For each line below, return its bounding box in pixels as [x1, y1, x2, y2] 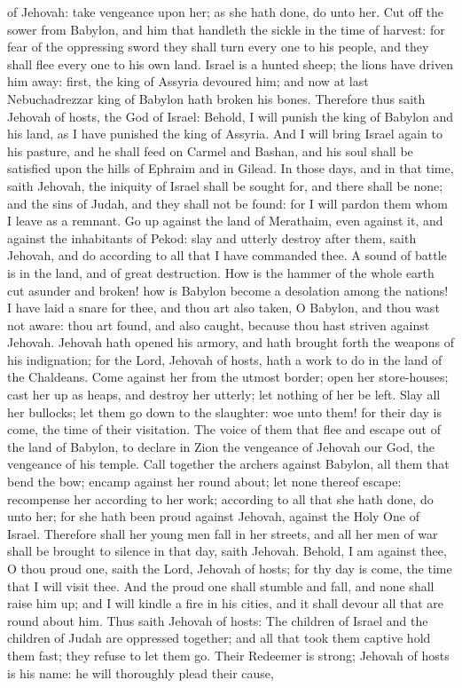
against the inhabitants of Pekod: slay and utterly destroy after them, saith [7, 228, 417, 247]
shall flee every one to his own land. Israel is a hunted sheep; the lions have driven [7, 54, 453, 73]
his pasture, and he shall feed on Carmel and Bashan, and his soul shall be [7, 141, 413, 160]
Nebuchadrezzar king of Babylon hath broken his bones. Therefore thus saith [7, 89, 426, 107]
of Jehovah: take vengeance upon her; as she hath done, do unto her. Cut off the [7, 3, 443, 20]
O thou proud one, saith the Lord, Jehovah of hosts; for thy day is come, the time [7, 559, 452, 577]
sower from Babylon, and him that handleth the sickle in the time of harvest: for [7, 20, 445, 38]
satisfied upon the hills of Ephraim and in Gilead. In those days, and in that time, [7, 159, 454, 178]
